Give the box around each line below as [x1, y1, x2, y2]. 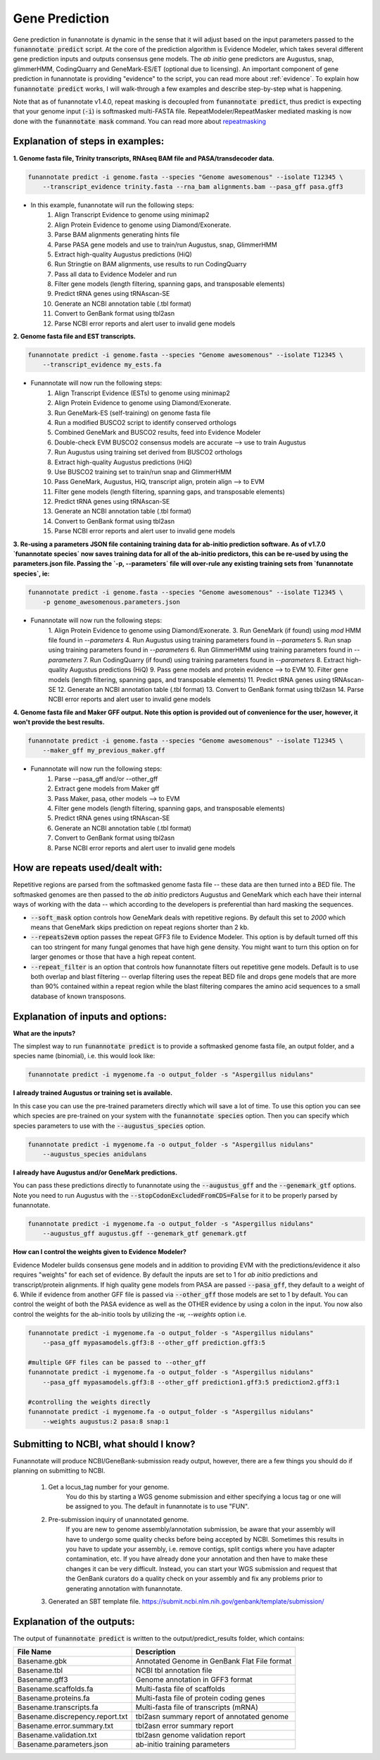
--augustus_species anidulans [42, 1150, 147, 1158]
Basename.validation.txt [17, 1730, 98, 1740]
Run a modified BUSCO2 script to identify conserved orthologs [54, 418, 237, 426]
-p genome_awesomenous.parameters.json [42, 598, 181, 606]
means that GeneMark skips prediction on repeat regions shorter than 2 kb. [30, 923, 249, 931]
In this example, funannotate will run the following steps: [30, 201, 194, 209]
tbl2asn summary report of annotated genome [135, 1712, 289, 1722]
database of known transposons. [30, 992, 127, 1000]
